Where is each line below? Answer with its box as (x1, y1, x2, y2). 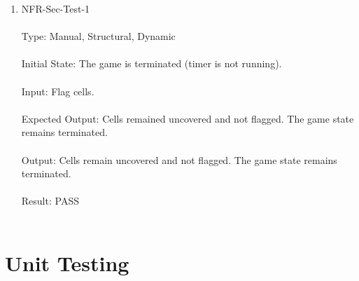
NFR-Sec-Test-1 (21, 1, 90, 15)
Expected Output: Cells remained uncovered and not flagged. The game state (21, 111, 354, 125)
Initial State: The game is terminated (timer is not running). (21, 56, 282, 71)
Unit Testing (5, 248, 129, 277)
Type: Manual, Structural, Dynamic (21, 29, 176, 43)
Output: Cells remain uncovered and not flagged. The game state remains (21, 152, 337, 167)
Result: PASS (21, 193, 79, 208)
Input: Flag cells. (21, 83, 94, 98)
